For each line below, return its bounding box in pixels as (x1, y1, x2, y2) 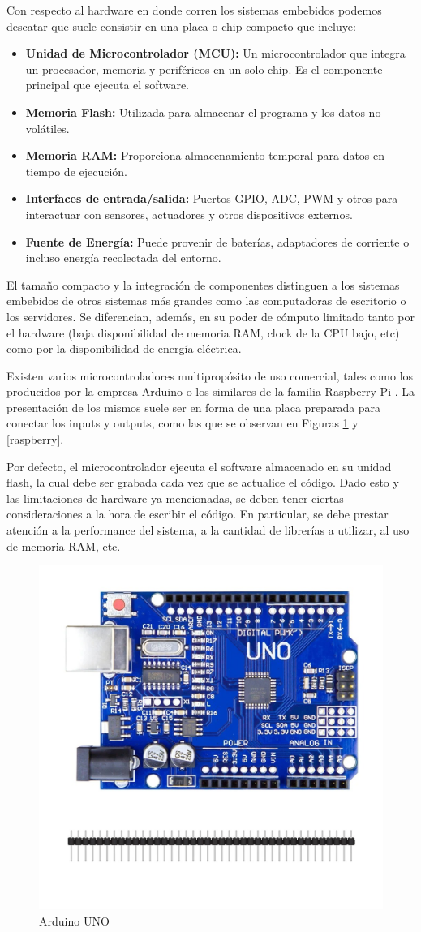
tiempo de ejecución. (25, 162, 128, 179)
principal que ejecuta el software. (25, 76, 190, 93)
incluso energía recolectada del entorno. (25, 249, 221, 266)
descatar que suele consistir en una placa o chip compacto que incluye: (6, 17, 356, 34)
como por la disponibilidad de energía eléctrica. (6, 340, 242, 357)
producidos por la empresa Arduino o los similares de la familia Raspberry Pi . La (6, 383, 415, 400)
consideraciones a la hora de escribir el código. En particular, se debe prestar (6, 505, 389, 522)
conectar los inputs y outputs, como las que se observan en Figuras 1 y (6, 414, 359, 432)
